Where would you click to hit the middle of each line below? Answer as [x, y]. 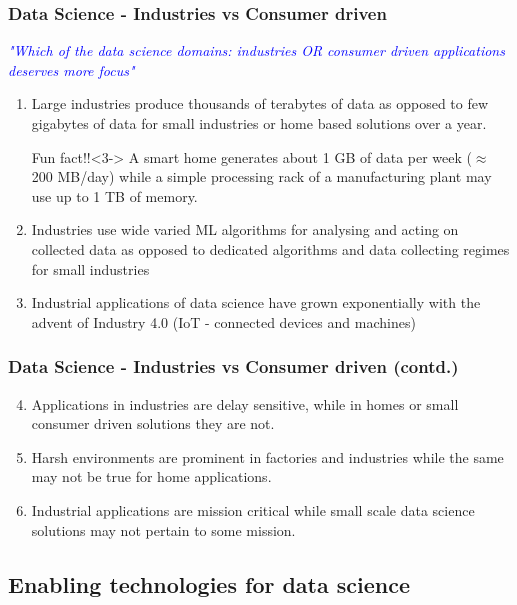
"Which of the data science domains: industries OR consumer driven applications [256, 50]
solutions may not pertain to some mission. [163, 529]
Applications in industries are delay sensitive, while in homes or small [245, 403]
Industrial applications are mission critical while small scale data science [253, 509]
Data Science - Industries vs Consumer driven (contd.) [233, 366]
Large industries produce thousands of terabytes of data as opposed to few [260, 103]
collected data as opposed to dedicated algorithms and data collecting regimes [270, 248]
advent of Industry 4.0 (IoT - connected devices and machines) [223, 321]
